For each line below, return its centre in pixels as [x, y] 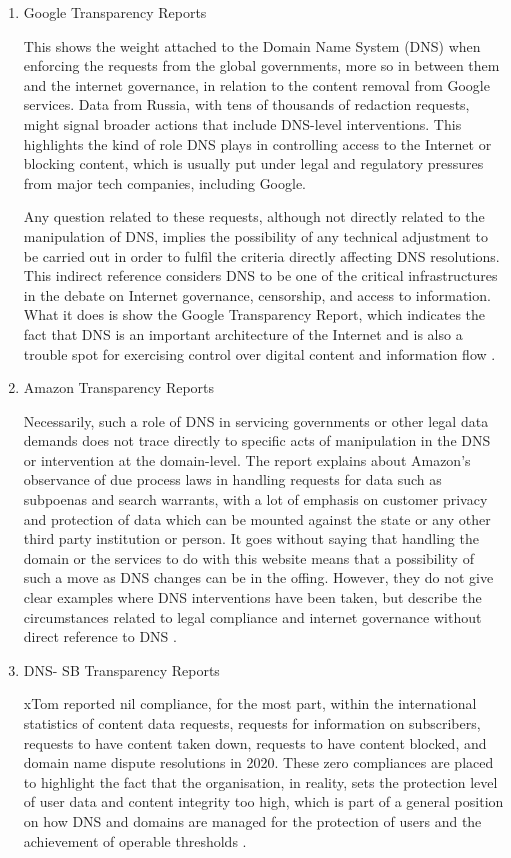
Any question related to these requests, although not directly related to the [254, 216]
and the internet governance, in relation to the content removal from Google [256, 84]
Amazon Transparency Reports [119, 387]
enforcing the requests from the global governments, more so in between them [261, 65]
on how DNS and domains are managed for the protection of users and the [252, 820]
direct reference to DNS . [100, 636]
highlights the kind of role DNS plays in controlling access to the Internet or [257, 143]
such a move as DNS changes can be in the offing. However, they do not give [258, 577]
